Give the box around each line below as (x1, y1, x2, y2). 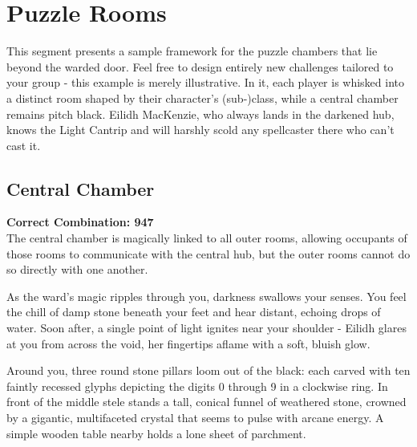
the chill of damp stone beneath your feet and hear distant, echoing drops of (6, 303, 381, 320)
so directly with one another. (6, 261, 148, 278)
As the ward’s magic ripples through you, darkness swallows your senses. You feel (6, 287, 407, 304)
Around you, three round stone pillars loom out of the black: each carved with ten (6, 362, 411, 379)
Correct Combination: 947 (6, 213, 154, 230)
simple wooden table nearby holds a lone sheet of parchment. (6, 425, 306, 441)
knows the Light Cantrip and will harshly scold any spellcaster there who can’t (6, 121, 395, 138)
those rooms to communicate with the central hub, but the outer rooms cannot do (6, 245, 411, 262)
